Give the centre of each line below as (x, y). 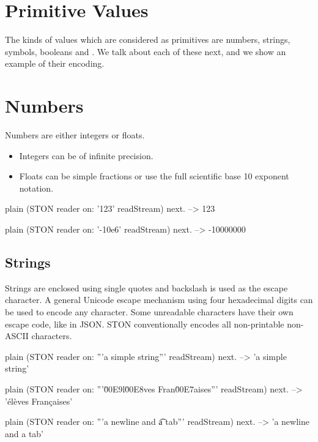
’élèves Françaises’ (39, 401)
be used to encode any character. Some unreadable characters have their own (149, 311)
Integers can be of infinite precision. (86, 155)
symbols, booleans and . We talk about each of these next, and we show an (146, 51)
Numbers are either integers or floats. (75, 135)
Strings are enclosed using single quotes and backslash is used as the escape (146, 287)
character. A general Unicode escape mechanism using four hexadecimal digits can (159, 300)
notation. (36, 188)
